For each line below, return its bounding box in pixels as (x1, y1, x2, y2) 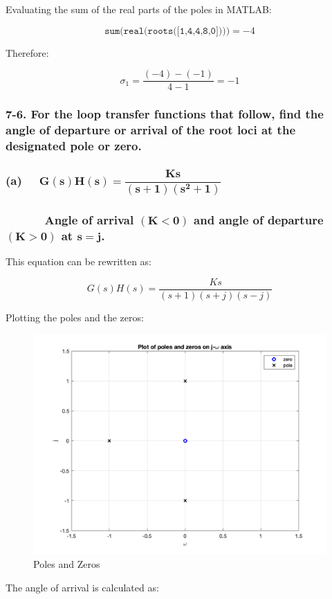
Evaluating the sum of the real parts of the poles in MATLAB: (6, 2, 272, 16)
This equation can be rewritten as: (6, 254, 152, 269)
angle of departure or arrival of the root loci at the (6, 121, 296, 138)
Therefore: (6, 45, 49, 60)
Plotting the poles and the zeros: (6, 310, 144, 324)
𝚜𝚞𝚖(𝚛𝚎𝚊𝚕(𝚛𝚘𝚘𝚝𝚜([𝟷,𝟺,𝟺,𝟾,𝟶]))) (104, 26, 230, 36)
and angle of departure (194, 211, 324, 229)
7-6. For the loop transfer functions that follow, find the (6, 105, 324, 123)
